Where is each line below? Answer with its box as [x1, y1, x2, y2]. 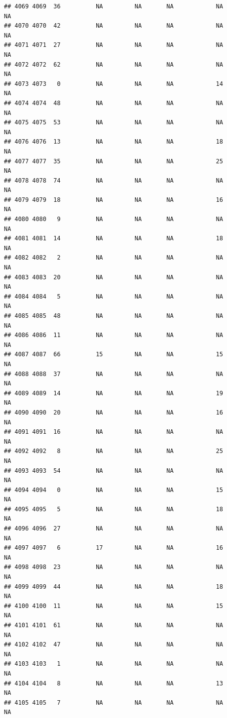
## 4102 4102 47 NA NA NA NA [4, 641, 223, 648]
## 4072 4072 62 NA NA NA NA [4, 61, 223, 68]
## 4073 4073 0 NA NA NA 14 [4, 80, 223, 87]
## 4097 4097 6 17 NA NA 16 [4, 544, 223, 552]
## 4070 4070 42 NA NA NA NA [4, 22, 223, 30]
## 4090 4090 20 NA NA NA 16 [4, 409, 223, 416]
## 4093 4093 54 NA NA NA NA [4, 467, 223, 474]
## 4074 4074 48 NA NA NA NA [4, 99, 223, 107]
